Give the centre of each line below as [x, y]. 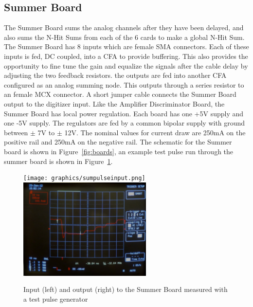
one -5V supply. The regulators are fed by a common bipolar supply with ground [125, 123]
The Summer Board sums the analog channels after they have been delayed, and [124, 27]
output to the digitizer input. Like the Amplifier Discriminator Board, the [114, 103]
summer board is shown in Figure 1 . [58, 161]
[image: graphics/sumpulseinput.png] [84, 178]
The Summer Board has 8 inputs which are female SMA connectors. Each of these [126, 46]
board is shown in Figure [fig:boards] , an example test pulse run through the [119, 151]
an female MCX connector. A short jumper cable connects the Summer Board [120, 94]
